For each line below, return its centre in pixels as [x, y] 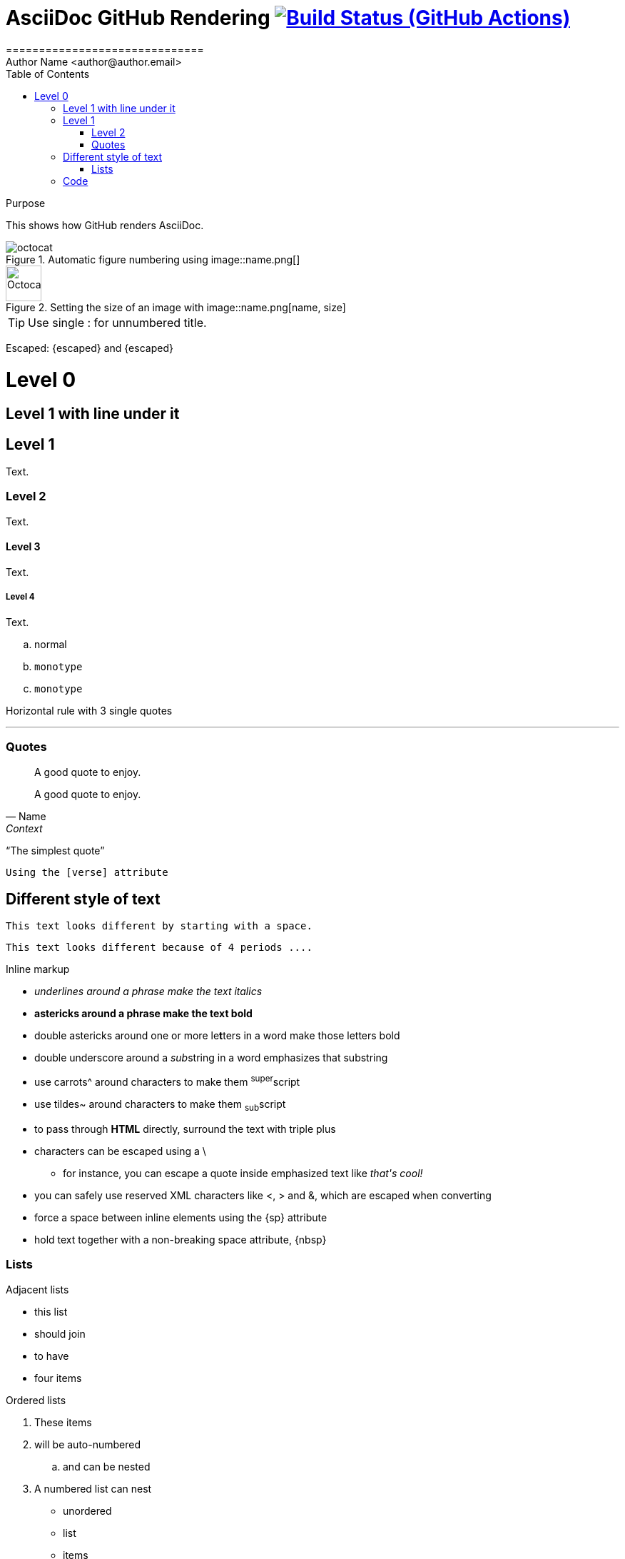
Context [24, 828]
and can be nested [107, 1466]
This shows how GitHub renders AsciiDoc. [105, 225]
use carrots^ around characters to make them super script [167, 1081]
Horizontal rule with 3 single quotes [89, 710]
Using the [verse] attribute [87, 872]
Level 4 [20, 597]
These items [63, 1422]
